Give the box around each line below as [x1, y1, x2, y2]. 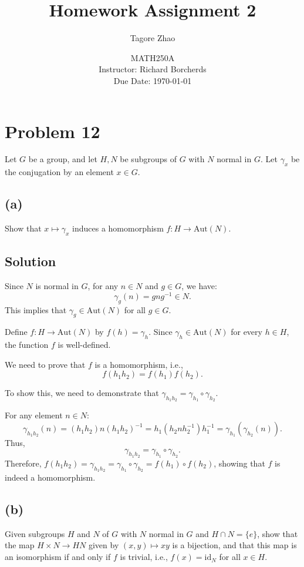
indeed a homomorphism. [5, 471, 96, 484]
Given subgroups [5, 527, 65, 539]
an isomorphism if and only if [5, 551, 111, 563]
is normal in [35, 280, 79, 292]
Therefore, [5, 457, 42, 469]
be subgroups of [120, 153, 177, 165]
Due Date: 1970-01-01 [113, 74, 192, 86]
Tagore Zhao [130, 32, 175, 44]
